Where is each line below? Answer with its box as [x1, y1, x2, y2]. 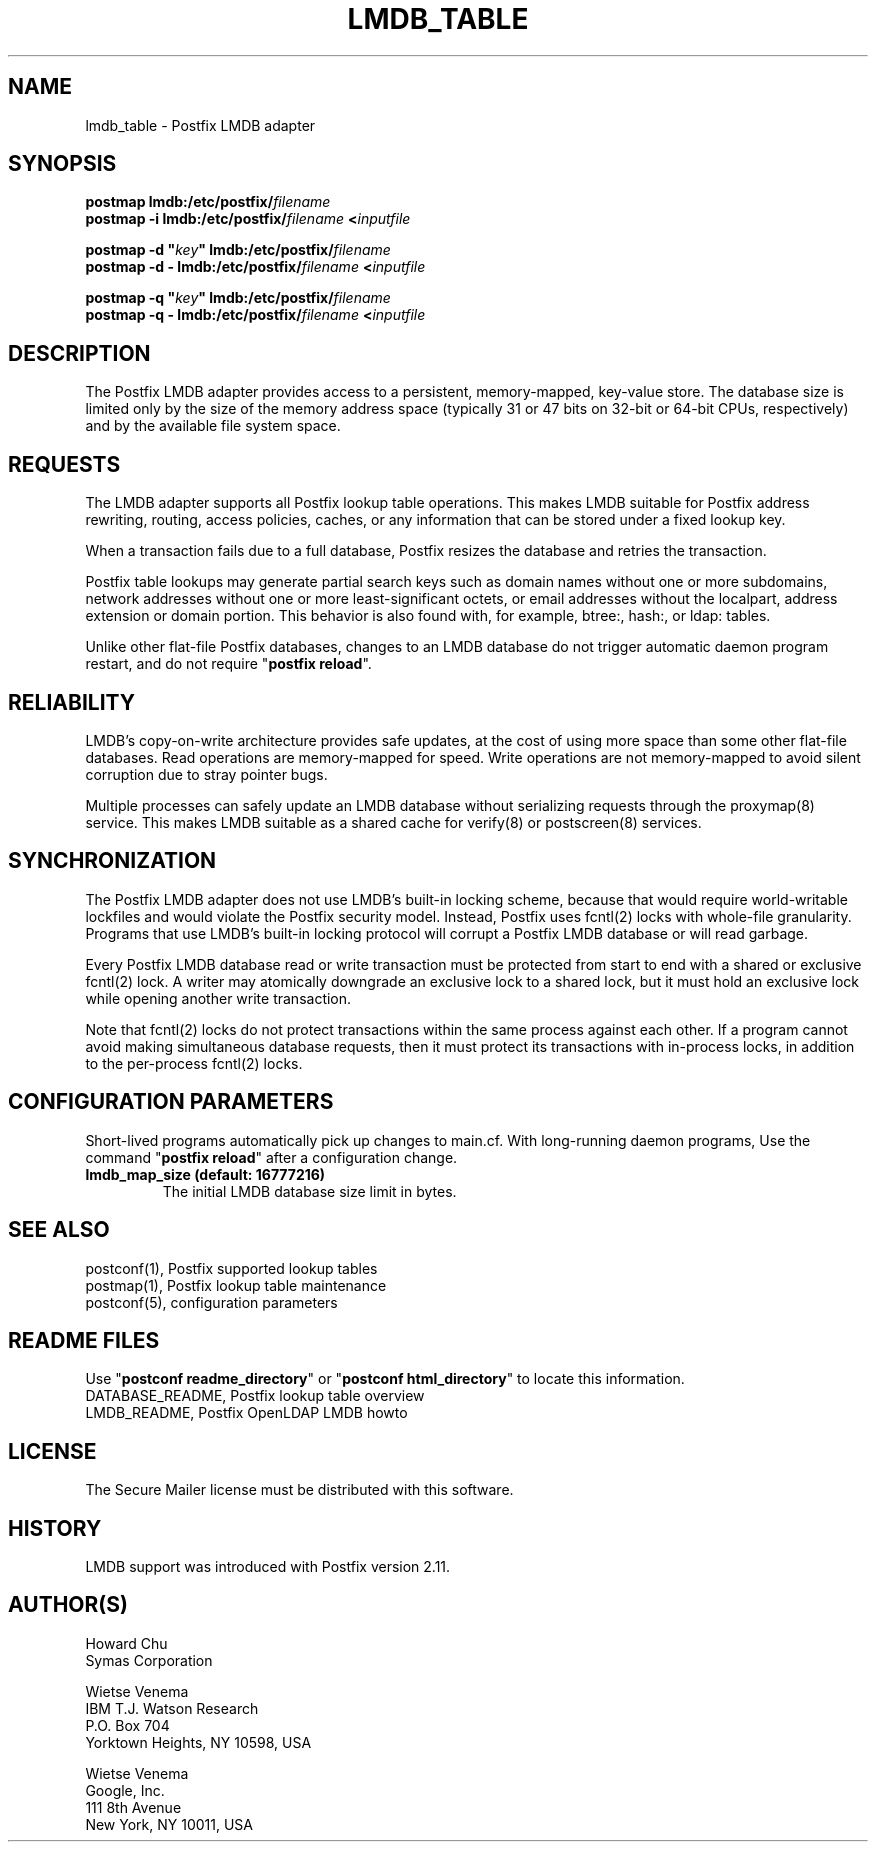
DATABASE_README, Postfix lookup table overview [85, 1387, 425, 1405]
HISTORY [8, 1515, 102, 1541]
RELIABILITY [8, 689, 136, 715]
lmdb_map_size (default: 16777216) [85, 1165, 326, 1183]
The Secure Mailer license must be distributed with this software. [85, 1481, 514, 1499]
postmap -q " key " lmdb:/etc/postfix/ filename [85, 289, 391, 307]
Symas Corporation [85, 1651, 213, 1669]
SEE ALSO [8, 1217, 110, 1243]
